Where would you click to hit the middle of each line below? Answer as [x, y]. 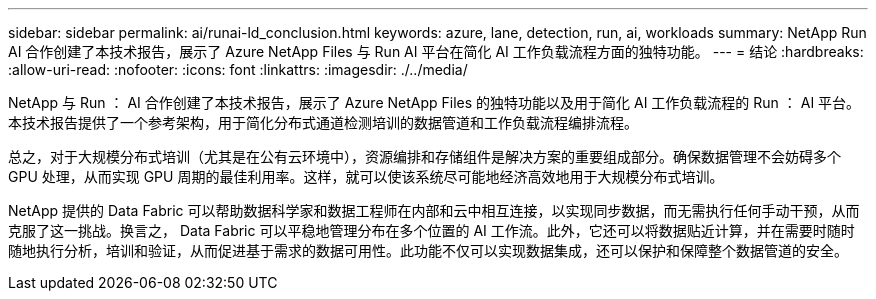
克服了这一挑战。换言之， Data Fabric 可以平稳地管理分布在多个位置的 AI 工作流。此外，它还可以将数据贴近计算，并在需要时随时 [431, 230]
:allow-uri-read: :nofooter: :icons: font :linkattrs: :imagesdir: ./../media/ [238, 69]
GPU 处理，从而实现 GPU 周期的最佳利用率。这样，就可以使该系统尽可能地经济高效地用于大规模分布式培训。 [366, 176]
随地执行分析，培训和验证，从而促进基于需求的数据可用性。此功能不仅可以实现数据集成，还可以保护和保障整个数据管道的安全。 [428, 250]
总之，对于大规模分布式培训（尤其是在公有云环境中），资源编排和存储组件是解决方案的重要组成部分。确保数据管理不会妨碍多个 [424, 156]
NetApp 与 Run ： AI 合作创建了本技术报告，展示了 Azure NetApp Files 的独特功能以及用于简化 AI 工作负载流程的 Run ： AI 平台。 [434, 102]
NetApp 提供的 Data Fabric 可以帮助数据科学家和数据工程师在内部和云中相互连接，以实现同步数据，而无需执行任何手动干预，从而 [434, 210]
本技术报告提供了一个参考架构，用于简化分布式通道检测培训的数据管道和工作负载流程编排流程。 [323, 122]
